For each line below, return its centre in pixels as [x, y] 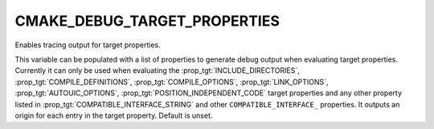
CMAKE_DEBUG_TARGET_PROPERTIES [147, 21]
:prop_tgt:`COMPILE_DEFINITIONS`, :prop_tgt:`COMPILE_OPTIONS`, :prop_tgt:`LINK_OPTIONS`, [172, 82]
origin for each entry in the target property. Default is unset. [114, 115]
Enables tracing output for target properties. [88, 45]
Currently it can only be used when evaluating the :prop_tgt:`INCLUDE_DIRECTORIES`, [158, 71]
